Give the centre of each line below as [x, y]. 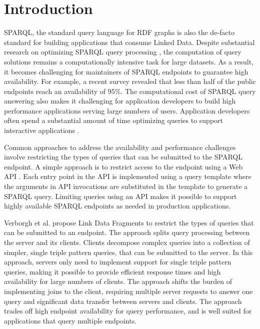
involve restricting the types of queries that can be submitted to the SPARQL [123, 157]
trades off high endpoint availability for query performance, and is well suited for [128, 311]
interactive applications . [42, 130]
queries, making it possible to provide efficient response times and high [112, 271]
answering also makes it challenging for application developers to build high [120, 101]
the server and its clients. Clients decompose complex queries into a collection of [127, 242]
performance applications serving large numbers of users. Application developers [127, 110]
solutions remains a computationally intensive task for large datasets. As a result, [129, 61]
